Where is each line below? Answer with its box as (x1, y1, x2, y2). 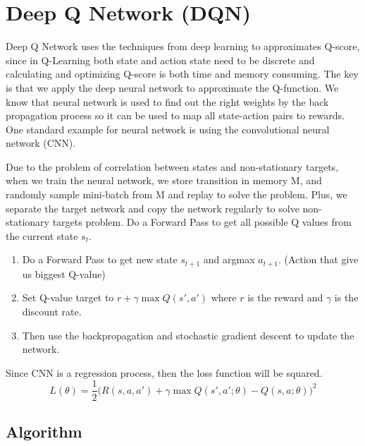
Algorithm (6, 420, 82, 442)
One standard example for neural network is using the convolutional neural (6, 121, 330, 136)
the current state (6, 228, 78, 243)
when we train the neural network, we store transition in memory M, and (6, 173, 322, 188)
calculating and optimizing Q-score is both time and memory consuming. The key (6, 66, 359, 81)
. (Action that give (278, 252, 359, 267)
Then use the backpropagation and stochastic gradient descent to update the (22, 327, 354, 342)
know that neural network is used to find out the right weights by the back (6, 94, 329, 109)
